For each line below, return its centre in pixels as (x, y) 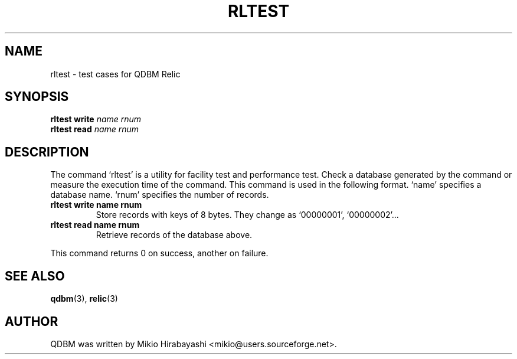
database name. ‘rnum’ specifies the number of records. (160, 195)
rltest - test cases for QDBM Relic (115, 74)
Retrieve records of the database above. (174, 235)
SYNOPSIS (37, 97)
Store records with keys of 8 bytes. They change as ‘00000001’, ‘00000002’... (247, 215)
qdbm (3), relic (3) (84, 299)
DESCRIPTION (47, 152)
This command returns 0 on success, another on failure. (159, 253)
